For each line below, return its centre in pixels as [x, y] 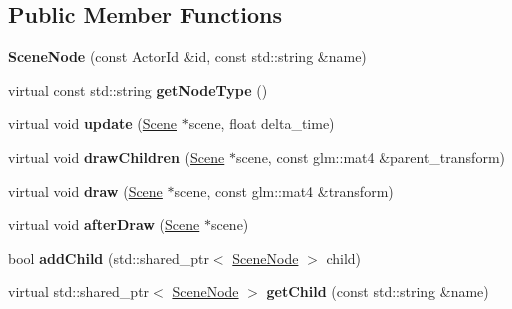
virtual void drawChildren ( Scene [116, 156]
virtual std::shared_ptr [79, 291]
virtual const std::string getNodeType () [138, 89]
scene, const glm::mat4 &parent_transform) [370, 156]
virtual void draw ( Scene [85, 190]
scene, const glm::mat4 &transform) [284, 190]
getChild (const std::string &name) [377, 291]
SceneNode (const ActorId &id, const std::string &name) [187, 56]
